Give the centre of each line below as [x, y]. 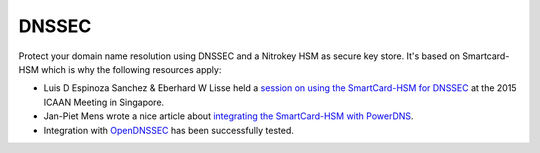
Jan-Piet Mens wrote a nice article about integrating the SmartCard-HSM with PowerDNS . [228, 116]
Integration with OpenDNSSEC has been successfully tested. [168, 130]
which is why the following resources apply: [131, 69]
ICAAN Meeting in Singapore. [104, 102]
